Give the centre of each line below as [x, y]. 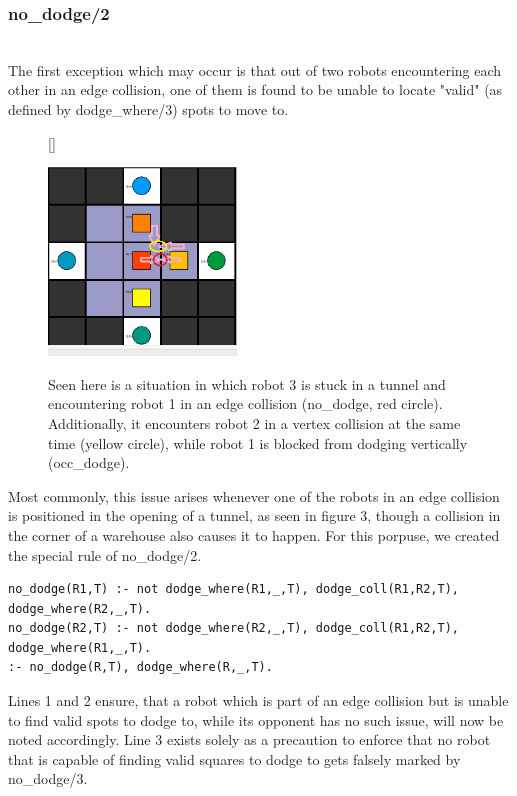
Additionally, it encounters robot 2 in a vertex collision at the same [254, 422]
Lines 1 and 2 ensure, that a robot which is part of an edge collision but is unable [258, 700]
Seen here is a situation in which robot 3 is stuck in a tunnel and [247, 383]
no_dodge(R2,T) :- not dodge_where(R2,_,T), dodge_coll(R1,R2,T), [234, 628]
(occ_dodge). [89, 462]
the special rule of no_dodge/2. [105, 554]
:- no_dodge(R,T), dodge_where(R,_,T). [140, 667]
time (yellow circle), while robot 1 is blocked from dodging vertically [258, 442]
